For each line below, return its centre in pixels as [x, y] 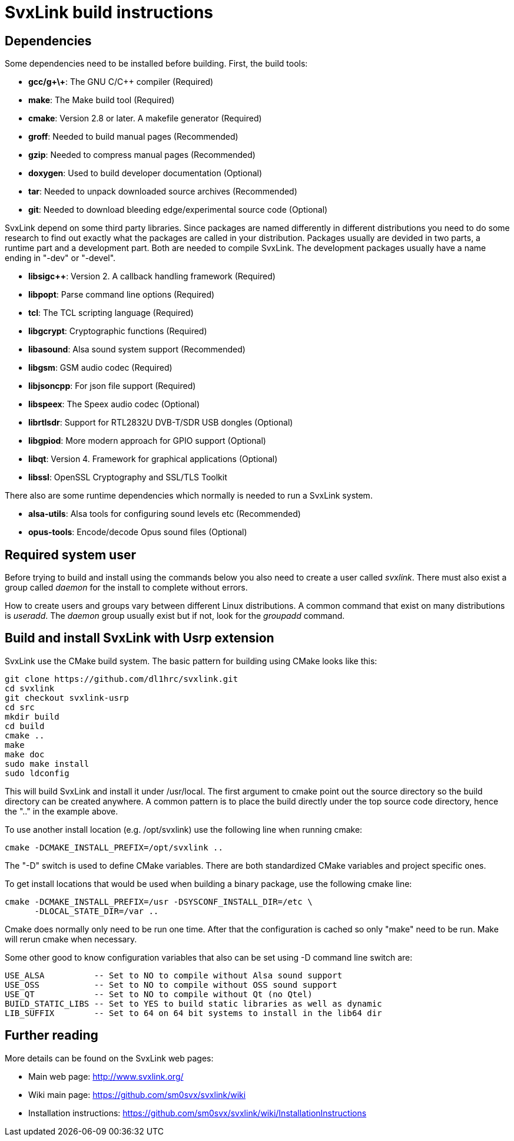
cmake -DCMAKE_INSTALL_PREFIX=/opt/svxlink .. [114, 847]
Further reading [52, 1036]
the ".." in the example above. [62, 811]
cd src [20, 707]
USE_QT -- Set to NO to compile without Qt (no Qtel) [159, 994]
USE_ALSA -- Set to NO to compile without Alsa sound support [174, 975]
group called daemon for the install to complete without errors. [126, 588]
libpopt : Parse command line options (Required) [122, 295]
